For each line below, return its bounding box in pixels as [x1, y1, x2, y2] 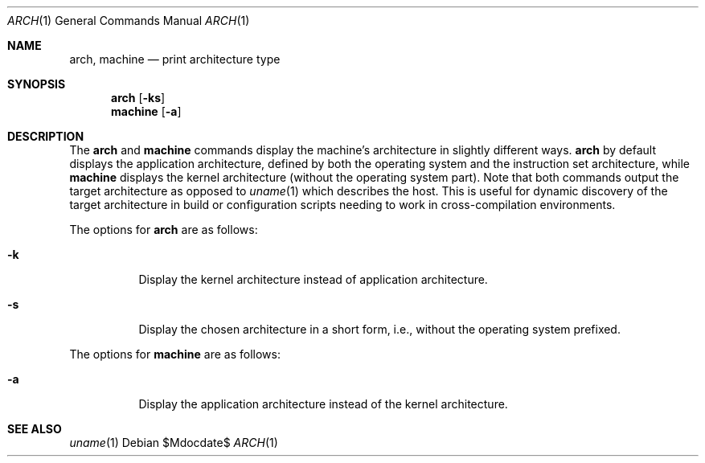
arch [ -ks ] [111, 91, 166, 104]
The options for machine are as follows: [69, 347, 281, 361]
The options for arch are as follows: [69, 223, 258, 236]
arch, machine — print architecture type [69, 52, 281, 66]
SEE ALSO [7, 422, 62, 436]
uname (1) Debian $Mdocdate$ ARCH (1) [69, 436, 278, 449]
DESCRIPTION [7, 129, 84, 143]
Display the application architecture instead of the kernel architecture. [138, 397, 508, 411]
